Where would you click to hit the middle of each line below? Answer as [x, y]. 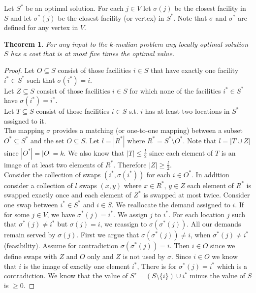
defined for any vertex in [41, 27]
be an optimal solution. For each [75, 8]
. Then [180, 245]
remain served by [30, 235]
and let [21, 17]
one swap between [31, 204]
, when [201, 235]
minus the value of [218, 276]
